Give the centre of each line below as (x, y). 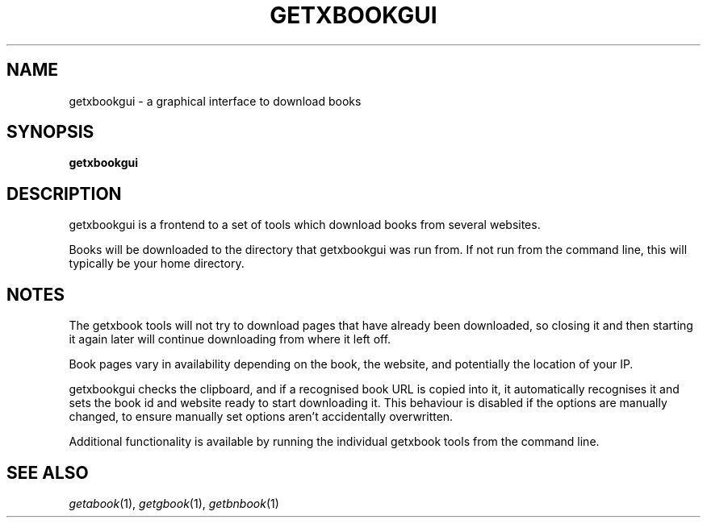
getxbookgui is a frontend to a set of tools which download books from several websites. (305, 225)
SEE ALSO (48, 472)
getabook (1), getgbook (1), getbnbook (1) (174, 503)
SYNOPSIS (50, 132)
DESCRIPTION (64, 193)
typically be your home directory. (157, 264)
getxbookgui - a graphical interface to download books (215, 101)
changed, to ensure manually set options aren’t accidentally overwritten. (261, 417)
